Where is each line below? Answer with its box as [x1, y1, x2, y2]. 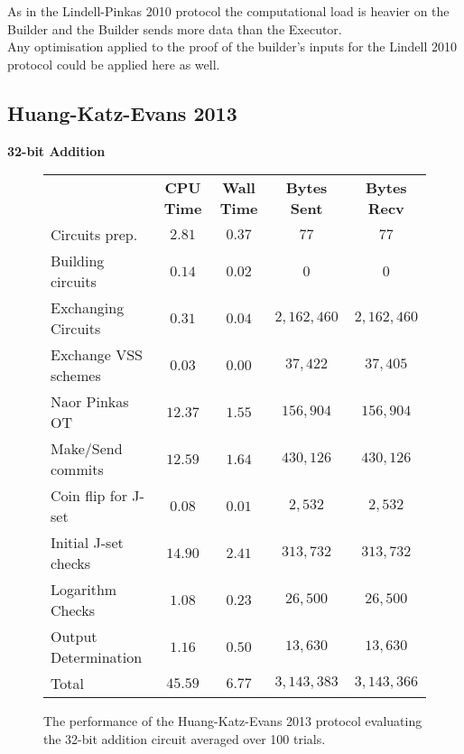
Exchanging [51, 297, 125, 319]
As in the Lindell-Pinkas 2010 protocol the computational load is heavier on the [7, 2, 450, 20]
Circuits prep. [51, 224, 138, 246]
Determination [51, 647, 143, 668]
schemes [51, 365, 101, 386]
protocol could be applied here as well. [7, 54, 220, 73]
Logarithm [51, 579, 117, 600]
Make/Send [51, 438, 123, 460]
